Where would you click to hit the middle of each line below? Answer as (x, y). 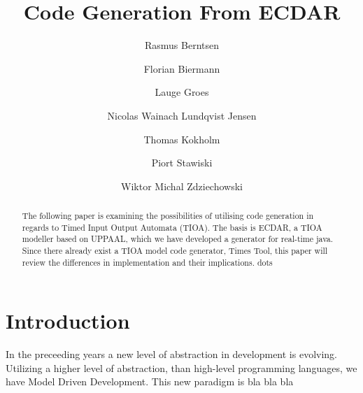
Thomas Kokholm (182, 139)
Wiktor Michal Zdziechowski (182, 186)
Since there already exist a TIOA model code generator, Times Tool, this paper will (175, 251)
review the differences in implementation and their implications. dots (147, 262)
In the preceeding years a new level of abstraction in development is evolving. (171, 354)
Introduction (68, 321)
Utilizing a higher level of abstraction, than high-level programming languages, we (181, 367)
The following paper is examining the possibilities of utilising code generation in (168, 216)
